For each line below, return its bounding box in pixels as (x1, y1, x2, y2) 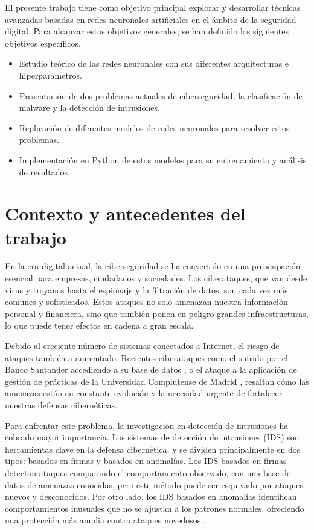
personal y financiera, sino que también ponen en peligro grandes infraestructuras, (5, 307, 309, 319)
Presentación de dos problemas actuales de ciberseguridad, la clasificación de (19, 89, 303, 102)
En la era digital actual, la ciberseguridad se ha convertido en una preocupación (5, 260, 301, 272)
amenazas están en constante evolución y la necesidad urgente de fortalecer (5, 387, 283, 399)
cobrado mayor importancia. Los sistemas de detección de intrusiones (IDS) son (5, 431, 300, 443)
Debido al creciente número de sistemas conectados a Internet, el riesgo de (5, 339, 280, 352)
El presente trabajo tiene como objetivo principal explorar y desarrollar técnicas (5, 1, 301, 13)
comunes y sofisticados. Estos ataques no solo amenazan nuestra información (5, 295, 288, 308)
